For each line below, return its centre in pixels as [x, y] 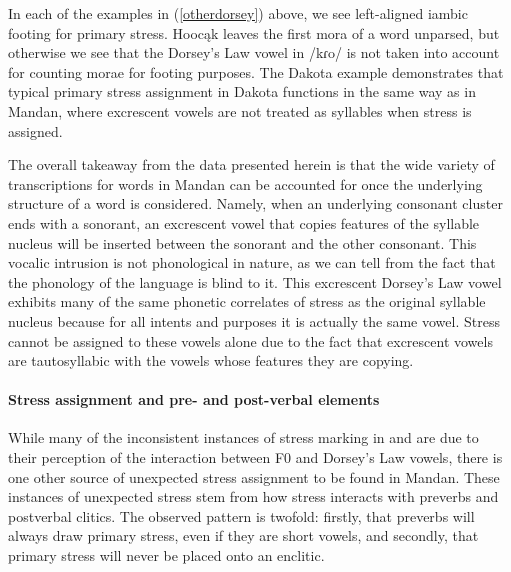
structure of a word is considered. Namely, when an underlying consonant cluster [255, 203]
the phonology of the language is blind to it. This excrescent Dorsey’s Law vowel [255, 281]
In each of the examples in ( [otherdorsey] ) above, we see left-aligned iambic [238, 13]
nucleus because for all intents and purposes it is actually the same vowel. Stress [254, 320]
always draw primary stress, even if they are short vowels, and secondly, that [243, 535]
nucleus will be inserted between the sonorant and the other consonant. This [242, 242]
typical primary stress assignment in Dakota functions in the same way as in [242, 91]
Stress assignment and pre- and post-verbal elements [194, 399]
